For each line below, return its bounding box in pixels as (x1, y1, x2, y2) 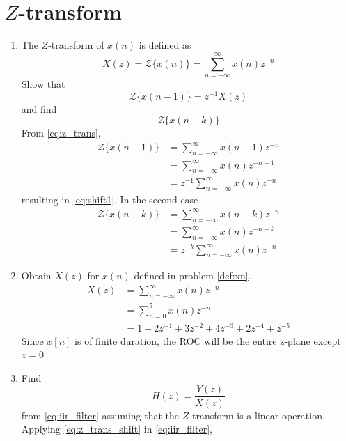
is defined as (139, 38, 191, 52)
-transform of (48, 38, 104, 52)
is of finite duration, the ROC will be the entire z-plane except (74, 333, 341, 348)
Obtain (21, 268, 52, 283)
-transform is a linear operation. (189, 408, 325, 422)
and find (21, 101, 57, 116)
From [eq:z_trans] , (21, 125, 101, 140)
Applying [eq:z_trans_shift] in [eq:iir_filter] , (21, 421, 212, 436)
